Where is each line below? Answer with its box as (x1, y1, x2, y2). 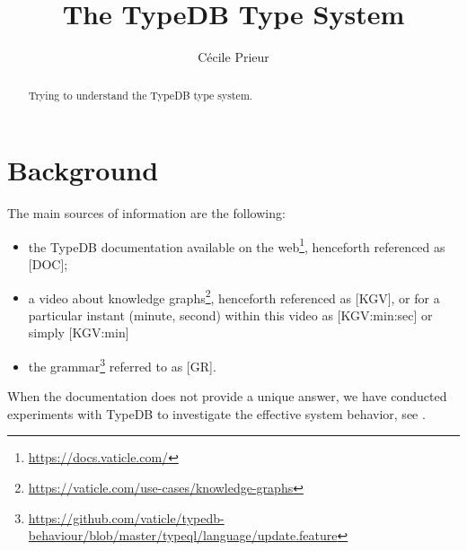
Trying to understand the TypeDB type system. (28, 87, 253, 102)
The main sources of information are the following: (7, 204, 286, 223)
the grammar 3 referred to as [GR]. (28, 354, 216, 375)
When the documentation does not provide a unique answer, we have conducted (7, 387, 447, 406)
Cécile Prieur (198, 48, 269, 66)
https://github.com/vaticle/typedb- (28, 508, 225, 527)
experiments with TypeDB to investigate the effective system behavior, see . (7, 404, 426, 423)
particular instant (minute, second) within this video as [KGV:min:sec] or (28, 305, 433, 324)
